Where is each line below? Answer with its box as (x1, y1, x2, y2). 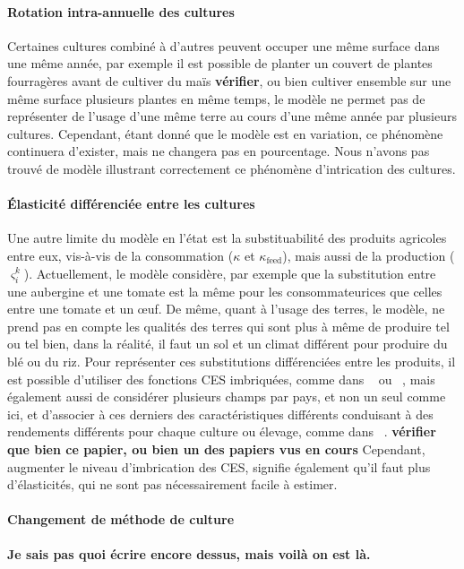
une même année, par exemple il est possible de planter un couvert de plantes (7, 54, 433, 73)
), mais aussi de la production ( (282, 246, 455, 264)
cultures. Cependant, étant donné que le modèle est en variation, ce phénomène (7, 124, 443, 142)
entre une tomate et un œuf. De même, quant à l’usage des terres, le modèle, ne (7, 299, 445, 318)
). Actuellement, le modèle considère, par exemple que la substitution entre (23, 263, 436, 282)
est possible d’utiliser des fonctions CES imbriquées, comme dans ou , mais (7, 369, 435, 388)
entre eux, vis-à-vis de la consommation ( (7, 246, 234, 264)
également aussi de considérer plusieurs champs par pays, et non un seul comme (7, 387, 446, 406)
